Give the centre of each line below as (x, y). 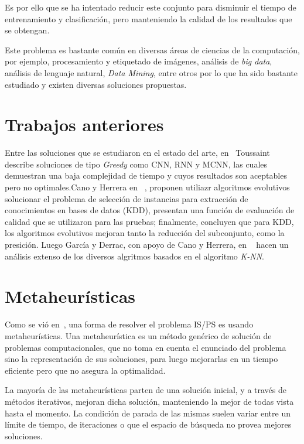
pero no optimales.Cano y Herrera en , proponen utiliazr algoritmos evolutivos (147, 187)
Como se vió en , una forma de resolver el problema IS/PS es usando (129, 324)
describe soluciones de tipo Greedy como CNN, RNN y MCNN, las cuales (136, 164)
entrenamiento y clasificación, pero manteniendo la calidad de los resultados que (148, 18)
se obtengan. (27, 30)
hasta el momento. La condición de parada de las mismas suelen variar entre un (148, 413)
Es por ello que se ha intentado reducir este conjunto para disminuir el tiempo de (151, 7)
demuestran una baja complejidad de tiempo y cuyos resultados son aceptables (146, 175)
